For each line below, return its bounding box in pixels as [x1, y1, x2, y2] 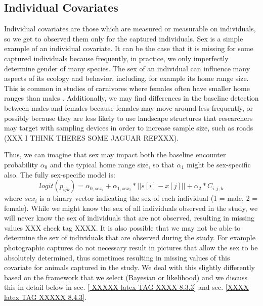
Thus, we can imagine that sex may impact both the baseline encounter [4, 149, 226, 160]
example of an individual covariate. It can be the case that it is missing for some [4, 43, 253, 54]
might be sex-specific [186, 159, 251, 169]
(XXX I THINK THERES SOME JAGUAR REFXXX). [4, 132, 179, 143]
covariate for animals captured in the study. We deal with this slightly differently [4, 262, 255, 273]
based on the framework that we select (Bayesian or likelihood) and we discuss [4, 272, 247, 282]
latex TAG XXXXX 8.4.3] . [4, 292, 87, 302]
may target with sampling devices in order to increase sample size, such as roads [4, 122, 253, 133]
